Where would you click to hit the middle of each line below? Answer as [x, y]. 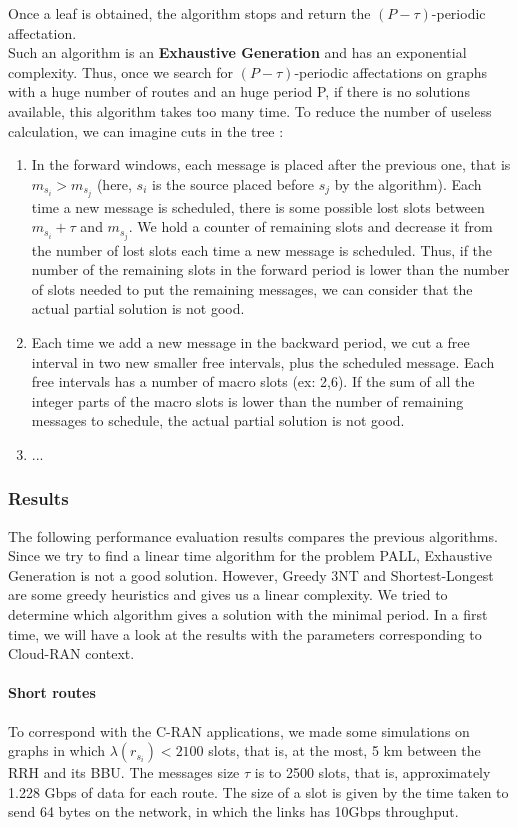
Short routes [52, 692]
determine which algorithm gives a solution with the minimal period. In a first [248, 614]
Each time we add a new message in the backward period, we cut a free [250, 341]
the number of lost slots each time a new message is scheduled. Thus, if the [262, 249]
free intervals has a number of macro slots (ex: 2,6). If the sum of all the [253, 381]
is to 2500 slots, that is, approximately [372, 772]
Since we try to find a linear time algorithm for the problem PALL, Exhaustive [250, 555]
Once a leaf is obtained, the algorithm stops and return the [189, 13]
